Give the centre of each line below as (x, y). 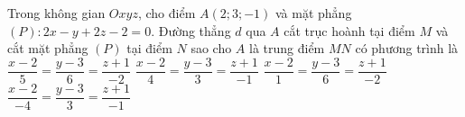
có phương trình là (407, 48)
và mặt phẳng (313, 13)
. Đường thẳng (191, 30)
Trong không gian (56, 13)
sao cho (211, 48)
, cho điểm (167, 13)
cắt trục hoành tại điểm (349, 30)
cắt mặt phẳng (48, 48)
